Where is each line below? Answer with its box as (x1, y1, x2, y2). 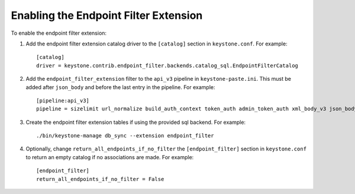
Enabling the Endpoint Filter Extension (11, 9, 203, 22)
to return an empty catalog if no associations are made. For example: (25, 153, 194, 160)
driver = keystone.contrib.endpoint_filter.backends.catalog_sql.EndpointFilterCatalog (36, 62, 299, 69)
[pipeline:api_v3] (36, 97, 90, 104)
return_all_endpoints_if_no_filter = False (36, 176, 164, 182)
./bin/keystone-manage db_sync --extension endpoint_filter (36, 133, 214, 139)
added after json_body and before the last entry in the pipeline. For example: (25, 83, 215, 91)
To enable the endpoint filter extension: (11, 29, 106, 37)
